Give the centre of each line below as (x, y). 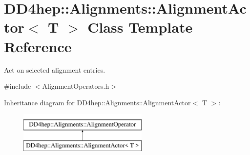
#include (18, 86)
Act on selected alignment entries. (55, 69)
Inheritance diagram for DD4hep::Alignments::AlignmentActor (97, 102)
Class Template (140, 27)
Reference (38, 46)
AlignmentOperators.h (76, 86)
